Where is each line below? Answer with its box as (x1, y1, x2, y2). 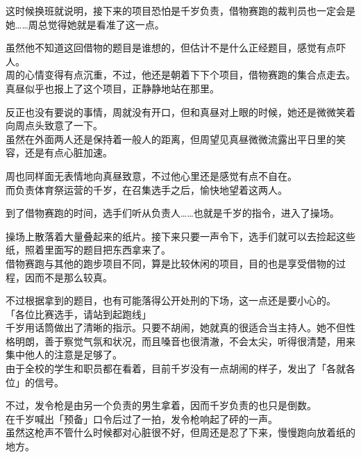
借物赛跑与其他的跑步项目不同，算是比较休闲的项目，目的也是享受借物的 (6, 256, 336, 270)
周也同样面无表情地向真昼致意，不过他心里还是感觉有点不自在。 (6, 168, 297, 183)
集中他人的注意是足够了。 (6, 347, 122, 362)
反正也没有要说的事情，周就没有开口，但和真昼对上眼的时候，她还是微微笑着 (6, 104, 355, 119)
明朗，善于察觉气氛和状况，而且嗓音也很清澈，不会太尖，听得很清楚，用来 (15, 333, 355, 348)
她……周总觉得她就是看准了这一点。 (6, 17, 165, 31)
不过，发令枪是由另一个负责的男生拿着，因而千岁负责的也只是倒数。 (6, 398, 317, 413)
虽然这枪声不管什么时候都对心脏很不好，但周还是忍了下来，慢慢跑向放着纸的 (6, 425, 355, 440)
